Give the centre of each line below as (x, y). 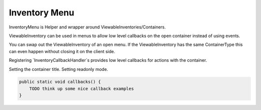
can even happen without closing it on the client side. (62, 51)
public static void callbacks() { (60, 82)
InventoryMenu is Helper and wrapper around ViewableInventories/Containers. (87, 27)
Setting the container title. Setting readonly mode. (58, 69)
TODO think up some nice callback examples (81, 89)
